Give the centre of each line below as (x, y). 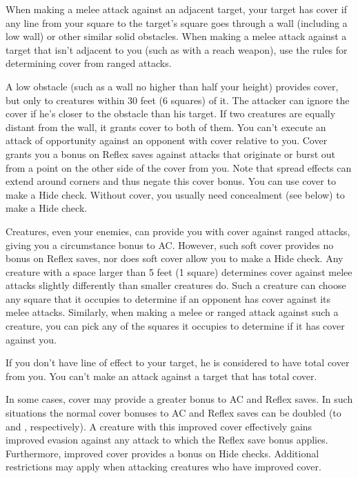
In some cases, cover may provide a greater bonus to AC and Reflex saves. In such (179, 399)
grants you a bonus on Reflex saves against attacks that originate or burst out (171, 153)
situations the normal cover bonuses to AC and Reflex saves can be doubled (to (173, 413)
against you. (31, 339)
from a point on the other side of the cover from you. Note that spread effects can (179, 167)
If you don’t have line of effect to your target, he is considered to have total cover (178, 362)
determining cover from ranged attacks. (89, 63)
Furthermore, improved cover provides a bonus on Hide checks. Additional (162, 453)
